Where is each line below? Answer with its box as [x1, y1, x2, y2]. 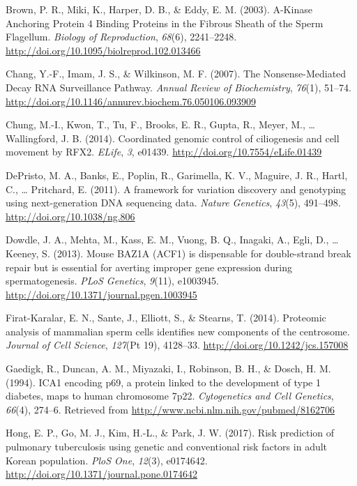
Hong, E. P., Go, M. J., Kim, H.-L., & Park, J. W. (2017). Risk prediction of [6, 425, 335, 440]
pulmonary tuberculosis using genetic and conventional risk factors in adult [6, 439, 328, 454]
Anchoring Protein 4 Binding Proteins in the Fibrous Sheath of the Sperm [6, 15, 324, 30]
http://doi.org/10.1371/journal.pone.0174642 [6, 466, 198, 481]
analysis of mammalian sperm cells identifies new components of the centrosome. [6, 324, 350, 338]
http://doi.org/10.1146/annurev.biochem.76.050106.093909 [6, 93, 257, 108]
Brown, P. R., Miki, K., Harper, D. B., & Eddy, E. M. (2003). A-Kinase [6, 2, 312, 16]
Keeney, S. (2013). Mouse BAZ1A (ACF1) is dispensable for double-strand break [6, 245, 351, 260]
